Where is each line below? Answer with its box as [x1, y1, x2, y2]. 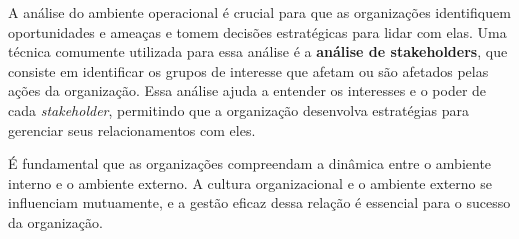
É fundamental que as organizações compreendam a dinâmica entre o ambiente [8, 153, 492, 174]
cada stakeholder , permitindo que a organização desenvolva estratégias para [8, 99, 469, 120]
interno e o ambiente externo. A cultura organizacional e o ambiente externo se [8, 172, 493, 193]
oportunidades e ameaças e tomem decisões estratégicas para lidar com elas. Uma [8, 21, 507, 42]
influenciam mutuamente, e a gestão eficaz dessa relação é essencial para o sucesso [8, 192, 511, 213]
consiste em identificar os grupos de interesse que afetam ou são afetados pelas [8, 60, 489, 81]
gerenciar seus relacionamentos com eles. [8, 119, 256, 140]
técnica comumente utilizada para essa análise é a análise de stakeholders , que [8, 41, 508, 62]
